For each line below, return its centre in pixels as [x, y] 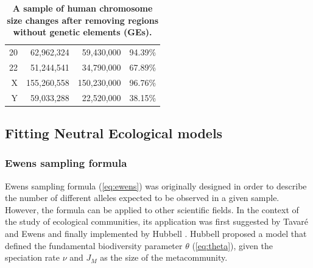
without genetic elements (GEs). [83, 32]
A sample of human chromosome [83, 8]
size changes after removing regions [83, 20]
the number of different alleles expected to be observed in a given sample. [142, 198]
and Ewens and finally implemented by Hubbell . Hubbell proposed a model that [156, 234]
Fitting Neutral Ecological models [114, 133]
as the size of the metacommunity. [164, 257]
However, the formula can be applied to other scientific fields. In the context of [152, 209]
